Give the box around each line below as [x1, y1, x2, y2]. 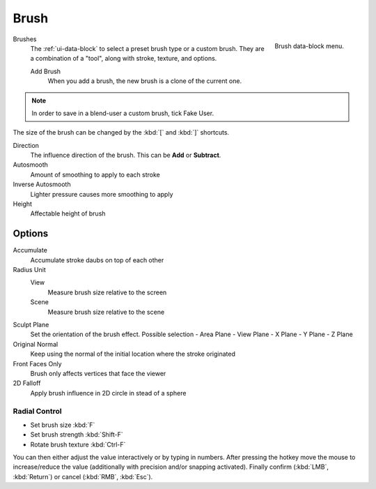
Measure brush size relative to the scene [47, 308, 165, 316]
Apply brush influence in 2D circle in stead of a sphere [30, 389, 187, 397]
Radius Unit [13, 266, 47, 274]
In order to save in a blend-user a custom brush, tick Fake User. [31, 109, 214, 117]
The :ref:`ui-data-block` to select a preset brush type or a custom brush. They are [30, 44, 265, 52]
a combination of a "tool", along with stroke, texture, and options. [30, 54, 217, 63]
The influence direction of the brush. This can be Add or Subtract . [30, 151, 221, 160]
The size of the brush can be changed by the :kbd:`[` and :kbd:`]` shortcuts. [13, 128, 230, 137]
